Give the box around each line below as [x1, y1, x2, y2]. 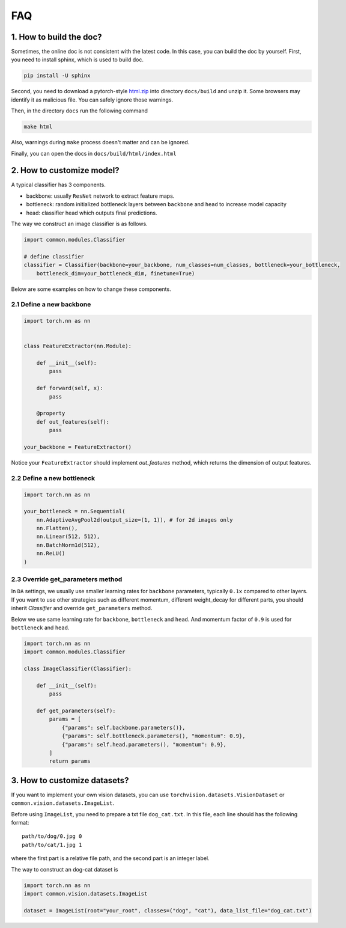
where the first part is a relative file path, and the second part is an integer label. [11, 855, 210, 862]
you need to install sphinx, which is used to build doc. [11, 56, 144, 63]
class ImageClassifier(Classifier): [23, 665, 132, 673]
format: [11, 819, 29, 826]
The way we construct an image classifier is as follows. [11, 220, 148, 228]
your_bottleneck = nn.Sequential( [23, 508, 126, 515]
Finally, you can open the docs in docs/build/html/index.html [11, 150, 177, 157]
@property [36, 410, 65, 417]
